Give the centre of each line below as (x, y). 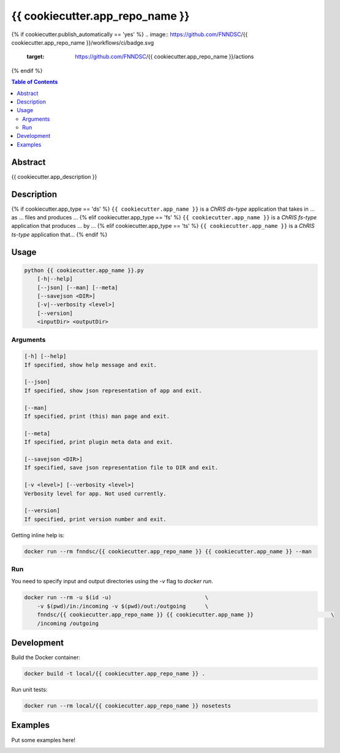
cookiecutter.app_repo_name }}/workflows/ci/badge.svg (83, 42)
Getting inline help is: (38, 535)
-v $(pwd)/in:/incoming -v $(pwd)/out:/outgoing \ (123, 606)
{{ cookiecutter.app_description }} (54, 176)
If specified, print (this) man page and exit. (97, 416)
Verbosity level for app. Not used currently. (95, 494)
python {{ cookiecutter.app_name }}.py (84, 270)
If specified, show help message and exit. (91, 365)
